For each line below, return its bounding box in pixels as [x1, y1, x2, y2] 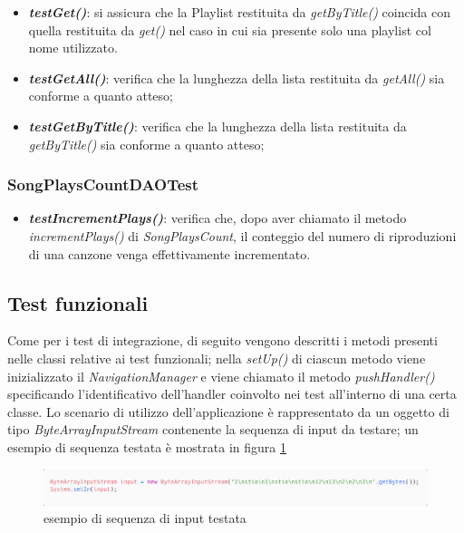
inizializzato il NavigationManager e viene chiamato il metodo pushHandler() [7, 366, 435, 385]
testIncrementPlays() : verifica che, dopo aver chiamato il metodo [28, 208, 407, 228]
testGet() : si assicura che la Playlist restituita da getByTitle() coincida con [28, 3, 451, 21]
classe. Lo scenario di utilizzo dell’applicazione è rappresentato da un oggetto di [7, 402, 449, 421]
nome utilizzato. [28, 38, 118, 57]
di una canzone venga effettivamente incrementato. [28, 244, 311, 263]
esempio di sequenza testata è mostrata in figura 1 [7, 437, 286, 456]
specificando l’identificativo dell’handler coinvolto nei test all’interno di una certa [7, 384, 457, 403]
